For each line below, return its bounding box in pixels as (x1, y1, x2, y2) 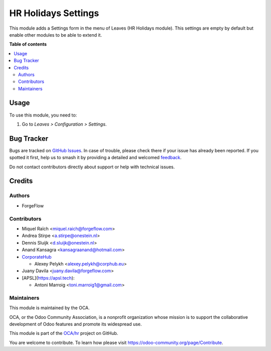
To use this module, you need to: (9, 112, 77, 118)
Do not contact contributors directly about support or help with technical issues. (9, 164, 175, 170)
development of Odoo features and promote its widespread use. (9, 321, 142, 327)
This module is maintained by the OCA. (9, 305, 90, 311)
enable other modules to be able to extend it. (9, 32, 102, 38)
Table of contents (9, 41, 47, 47)
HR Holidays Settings (9, 8, 99, 19)
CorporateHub (22, 254, 52, 260)
